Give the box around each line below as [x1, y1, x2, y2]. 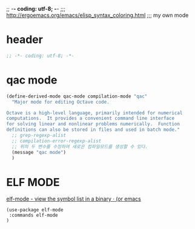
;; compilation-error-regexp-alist [12, 138, 102, 144]
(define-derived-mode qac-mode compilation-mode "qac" [6, 93, 148, 99]
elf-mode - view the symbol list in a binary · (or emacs [6, 195, 141, 202]
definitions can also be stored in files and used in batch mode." [6, 127, 180, 133]
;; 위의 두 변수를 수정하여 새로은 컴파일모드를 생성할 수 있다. [12, 144, 148, 150]
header [6, 33, 44, 47]
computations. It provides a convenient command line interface [6, 115, 174, 122]
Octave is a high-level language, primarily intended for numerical [6, 110, 183, 116]
